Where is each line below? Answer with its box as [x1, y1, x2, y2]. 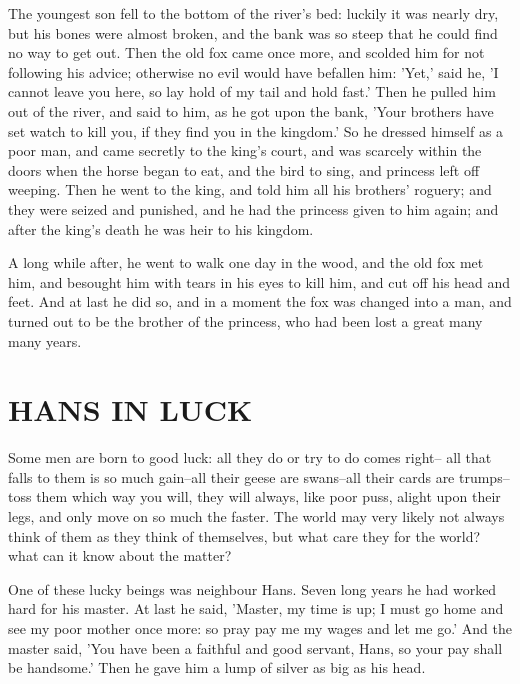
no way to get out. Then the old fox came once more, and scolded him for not [8, 42, 485, 63]
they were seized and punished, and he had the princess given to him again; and [8, 198, 499, 219]
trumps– [458, 466, 510, 487]
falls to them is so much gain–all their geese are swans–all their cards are [8, 466, 455, 487]
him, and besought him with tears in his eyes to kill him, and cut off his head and [8, 271, 511, 292]
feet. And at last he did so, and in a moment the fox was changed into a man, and [8, 291, 512, 312]
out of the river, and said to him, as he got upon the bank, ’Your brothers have [8, 100, 494, 121]
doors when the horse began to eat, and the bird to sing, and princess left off [8, 159, 480, 180]
